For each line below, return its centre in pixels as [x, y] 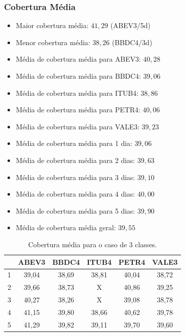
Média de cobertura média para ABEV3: [78, 59]
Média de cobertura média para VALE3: [78, 126]
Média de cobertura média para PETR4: [78, 110]
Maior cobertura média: [52, 25]
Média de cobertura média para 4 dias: [75, 194]
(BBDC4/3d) [132, 42]
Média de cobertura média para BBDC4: [78, 76]
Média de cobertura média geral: [66, 227]
